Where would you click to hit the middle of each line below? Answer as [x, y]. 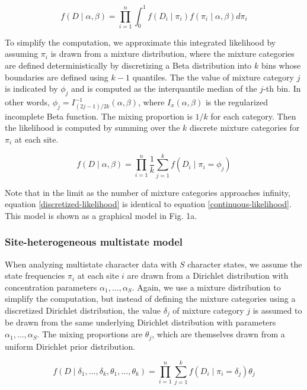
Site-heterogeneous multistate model [94, 242]
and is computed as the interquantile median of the [164, 88]
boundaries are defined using [57, 77]
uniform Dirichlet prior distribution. [70, 346]
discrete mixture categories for [244, 128]
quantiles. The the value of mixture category [213, 77]
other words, [27, 102]
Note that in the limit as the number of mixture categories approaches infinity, [148, 192]
